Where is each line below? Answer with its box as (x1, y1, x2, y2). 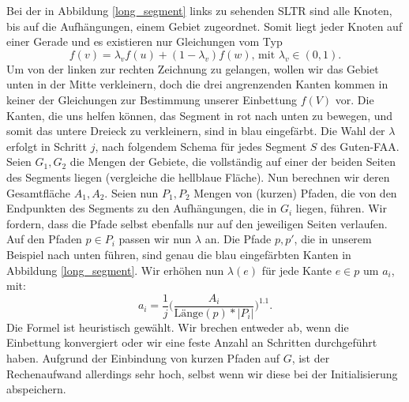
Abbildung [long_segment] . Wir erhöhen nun (6, 261, 224, 278)
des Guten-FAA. (321, 137, 400, 154)
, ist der (291, 349, 330, 366)
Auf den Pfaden (6, 231, 82, 247)
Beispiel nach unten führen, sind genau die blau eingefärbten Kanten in (6, 246, 351, 262)
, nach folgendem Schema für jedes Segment (95, 137, 307, 154)
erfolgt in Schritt (6, 137, 87, 154)
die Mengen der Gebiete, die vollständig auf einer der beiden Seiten (69, 153, 396, 170)
